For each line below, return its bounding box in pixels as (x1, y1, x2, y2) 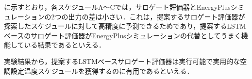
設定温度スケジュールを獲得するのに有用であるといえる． (10, 65, 194, 76)
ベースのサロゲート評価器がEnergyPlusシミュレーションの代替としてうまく (4, 30, 241, 40)
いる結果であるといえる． (24, 40, 106, 50)
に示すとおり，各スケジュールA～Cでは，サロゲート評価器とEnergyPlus (4, 2, 231, 12)
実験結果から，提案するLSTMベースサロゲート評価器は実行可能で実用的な (4, 56, 240, 66)
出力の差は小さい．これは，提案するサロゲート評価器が (68, 11, 245, 21)
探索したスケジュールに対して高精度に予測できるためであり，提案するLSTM (4, 21, 246, 31)
